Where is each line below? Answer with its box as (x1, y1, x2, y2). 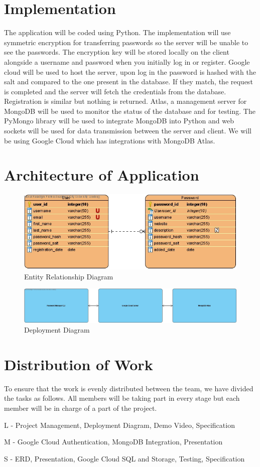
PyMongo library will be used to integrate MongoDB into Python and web (4, 115, 234, 126)
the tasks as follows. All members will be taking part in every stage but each (4, 393, 240, 403)
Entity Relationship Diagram (24, 271, 113, 281)
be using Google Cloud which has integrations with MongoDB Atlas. (4, 135, 215, 145)
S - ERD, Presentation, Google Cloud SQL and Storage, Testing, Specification (4, 453, 245, 463)
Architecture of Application (4, 165, 199, 185)
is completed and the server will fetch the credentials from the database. (4, 86, 226, 96)
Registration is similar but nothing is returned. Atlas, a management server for (4, 96, 247, 106)
